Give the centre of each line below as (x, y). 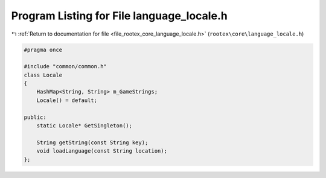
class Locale (43, 75)
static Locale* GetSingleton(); (85, 126)
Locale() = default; (67, 100)
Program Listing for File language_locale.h (119, 16)
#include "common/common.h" (65, 67)
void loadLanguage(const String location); (102, 151)
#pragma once (43, 49)
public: (35, 117)
